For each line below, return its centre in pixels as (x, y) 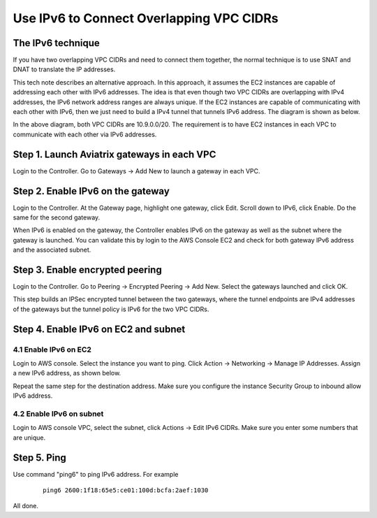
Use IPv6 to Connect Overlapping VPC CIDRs (146, 18)
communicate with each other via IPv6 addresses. (85, 134)
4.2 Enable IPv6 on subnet (58, 414)
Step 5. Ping (39, 458)
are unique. (29, 438)
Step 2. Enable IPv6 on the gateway (91, 191)
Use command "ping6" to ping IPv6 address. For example (96, 474)
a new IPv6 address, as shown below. (67, 373)
